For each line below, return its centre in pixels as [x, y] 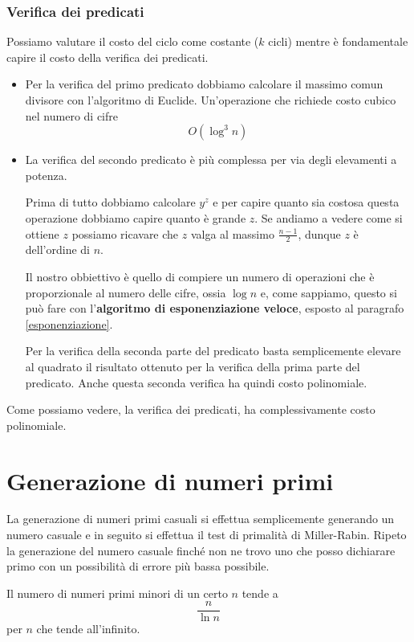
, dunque [319, 233]
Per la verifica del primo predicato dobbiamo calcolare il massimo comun [204, 84]
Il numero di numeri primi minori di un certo [117, 593]
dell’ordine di [57, 249]
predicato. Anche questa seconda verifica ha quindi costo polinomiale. [196, 382]
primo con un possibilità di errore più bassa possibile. [138, 566]
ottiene [42, 233]
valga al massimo [232, 233]
